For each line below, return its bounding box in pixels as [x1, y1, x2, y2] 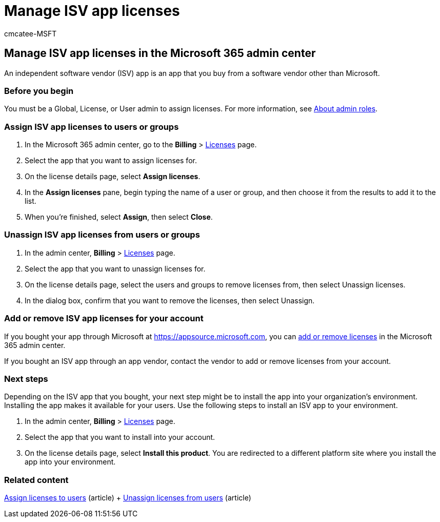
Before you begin [4, 85, 74, 96]
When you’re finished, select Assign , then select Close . [25, 212, 213, 222]
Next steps [4, 373, 48, 384]
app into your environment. [25, 457, 116, 467]
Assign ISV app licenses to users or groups [4, 121, 179, 132]
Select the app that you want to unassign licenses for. [25, 264, 206, 273]
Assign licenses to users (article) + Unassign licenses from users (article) [4, 493, 251, 502]
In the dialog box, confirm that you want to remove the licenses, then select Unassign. [25, 296, 315, 305]
